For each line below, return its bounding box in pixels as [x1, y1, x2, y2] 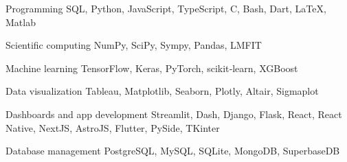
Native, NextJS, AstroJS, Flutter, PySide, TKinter [5, 120, 220, 135]
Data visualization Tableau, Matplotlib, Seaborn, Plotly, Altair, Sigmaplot [5, 84, 319, 98]
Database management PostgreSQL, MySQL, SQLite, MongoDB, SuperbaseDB [5, 143, 340, 158]
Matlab [5, 14, 36, 29]
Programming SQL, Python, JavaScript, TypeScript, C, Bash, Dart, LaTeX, [5, 1, 326, 15]
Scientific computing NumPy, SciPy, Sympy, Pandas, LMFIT [5, 38, 262, 52]
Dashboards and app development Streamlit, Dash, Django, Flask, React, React [5, 106, 342, 121]
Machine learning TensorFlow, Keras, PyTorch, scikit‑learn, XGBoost [5, 60, 298, 75]
